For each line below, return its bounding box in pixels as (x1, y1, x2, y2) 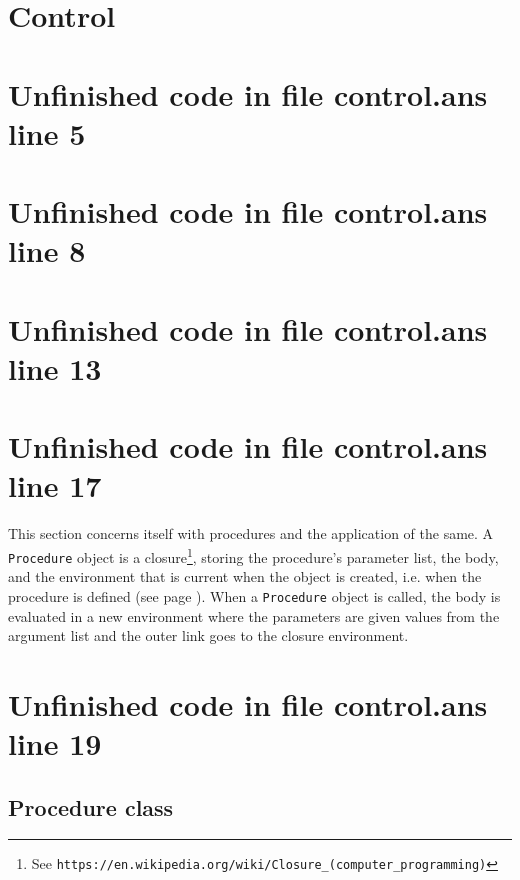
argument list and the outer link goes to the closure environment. (8, 625, 409, 646)
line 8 (8, 230, 86, 271)
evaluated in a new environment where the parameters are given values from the (8, 605, 500, 626)
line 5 (8, 112, 86, 153)
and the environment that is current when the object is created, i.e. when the (8, 566, 482, 587)
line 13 (8, 347, 102, 388)
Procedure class (8, 791, 174, 822)
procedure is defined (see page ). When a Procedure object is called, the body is (8, 585, 501, 606)
